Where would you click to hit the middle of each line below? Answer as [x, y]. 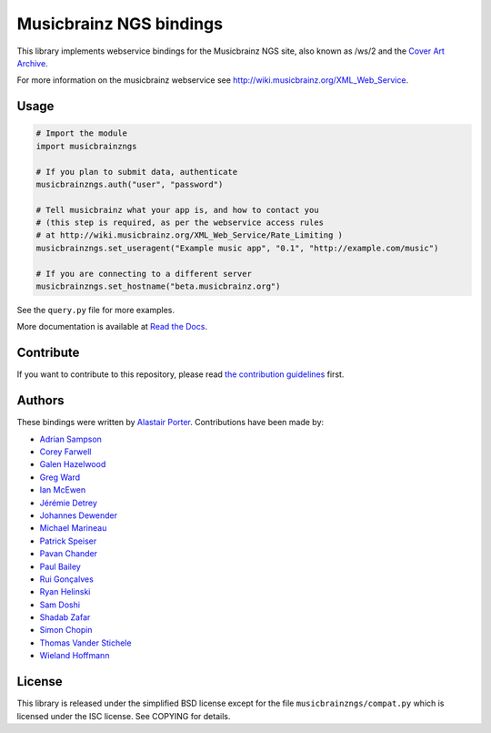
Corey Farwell [65, 452]
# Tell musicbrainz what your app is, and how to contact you [177, 210]
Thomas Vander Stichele [85, 643]
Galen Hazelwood [73, 464]
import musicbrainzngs [86, 146]
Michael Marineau [73, 528]
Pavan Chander [69, 554]
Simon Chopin [66, 630]
